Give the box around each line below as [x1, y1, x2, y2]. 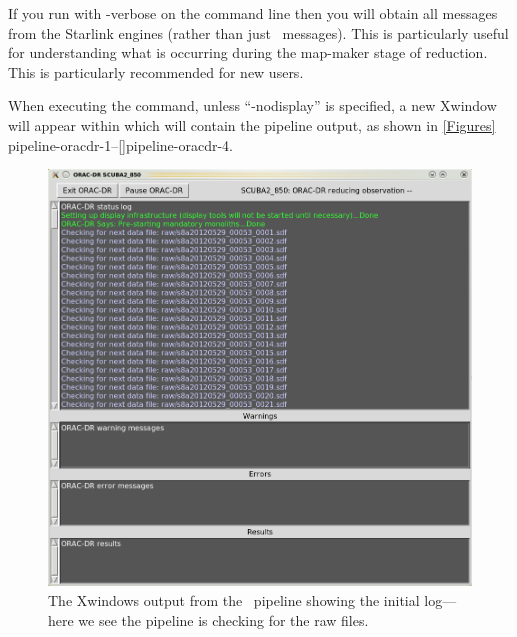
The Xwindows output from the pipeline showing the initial [48, 589, 420, 610]
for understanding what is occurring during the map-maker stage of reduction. [8, 42, 488, 63]
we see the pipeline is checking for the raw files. [78, 609, 369, 630]
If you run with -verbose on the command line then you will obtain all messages [8, 3, 498, 23]
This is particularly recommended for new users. [8, 61, 304, 82]
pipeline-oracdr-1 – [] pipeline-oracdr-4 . [8, 134, 234, 155]
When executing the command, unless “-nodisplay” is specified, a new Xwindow [8, 95, 497, 116]
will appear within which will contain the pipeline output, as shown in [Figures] [8, 114, 496, 135]
